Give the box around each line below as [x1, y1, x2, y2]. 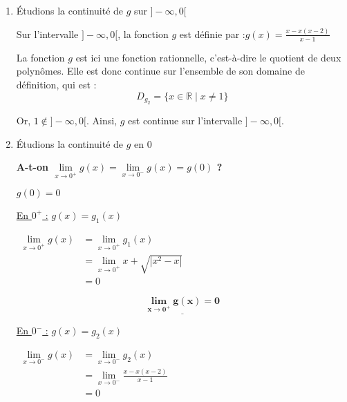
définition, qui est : [16, 77, 97, 91]
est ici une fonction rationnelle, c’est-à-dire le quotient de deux [75, 50, 341, 64]
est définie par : [179, 26, 245, 41]
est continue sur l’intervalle [128, 113, 243, 127]
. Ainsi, [86, 113, 118, 127]
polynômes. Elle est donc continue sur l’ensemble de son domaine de [16, 64, 305, 78]
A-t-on [16, 160, 48, 174]
